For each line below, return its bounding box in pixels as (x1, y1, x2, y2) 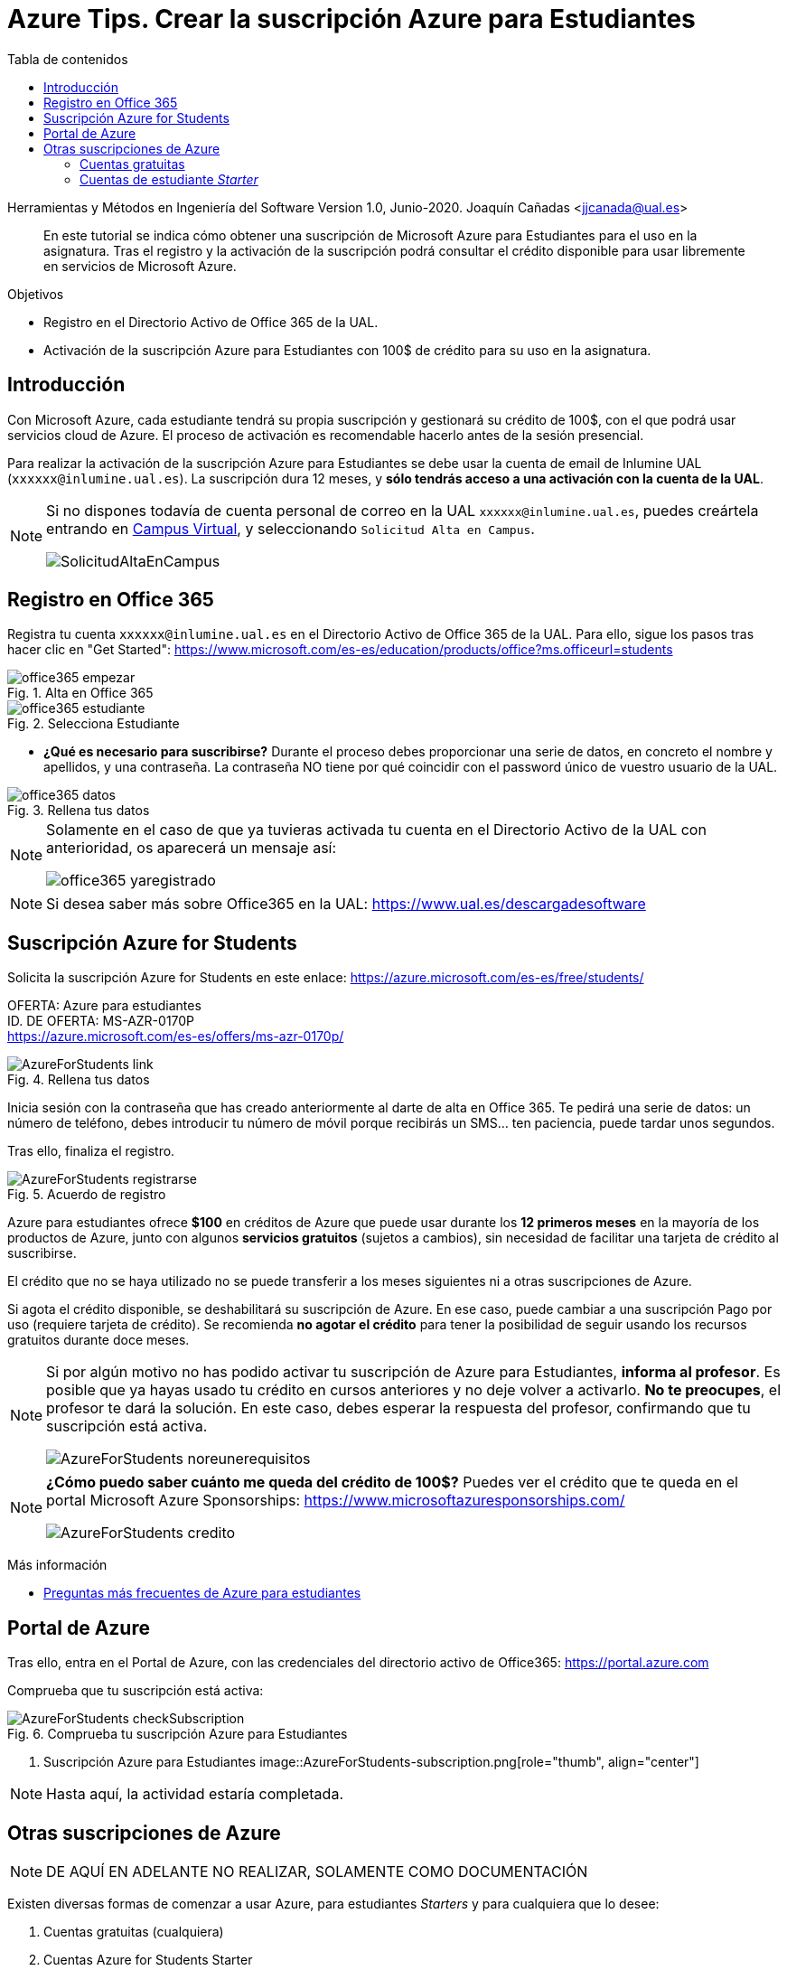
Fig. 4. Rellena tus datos (7, 1072, 150, 1088)
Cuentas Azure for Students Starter (43, 1951, 253, 1967)
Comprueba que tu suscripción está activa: (7, 1683, 264, 1699)
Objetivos (7, 286, 64, 302)
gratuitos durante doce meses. (7, 1332, 190, 1348)
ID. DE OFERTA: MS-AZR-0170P (7, 1013, 195, 1029)
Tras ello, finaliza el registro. (7, 1143, 175, 1159)
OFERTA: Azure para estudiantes (7, 998, 201, 1014)
